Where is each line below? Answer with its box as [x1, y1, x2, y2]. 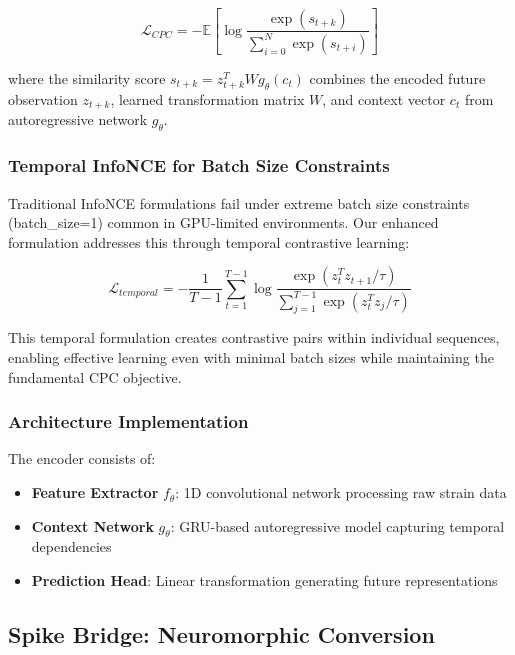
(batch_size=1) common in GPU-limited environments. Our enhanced [8, 212, 439, 233]
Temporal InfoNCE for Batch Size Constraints [8, 153, 390, 178]
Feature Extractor [31, 482, 159, 503]
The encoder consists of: [8, 448, 156, 469]
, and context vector [322, 89, 446, 110]
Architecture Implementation [8, 409, 249, 434]
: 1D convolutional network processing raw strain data [175, 482, 507, 503]
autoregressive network [8, 109, 148, 130]
